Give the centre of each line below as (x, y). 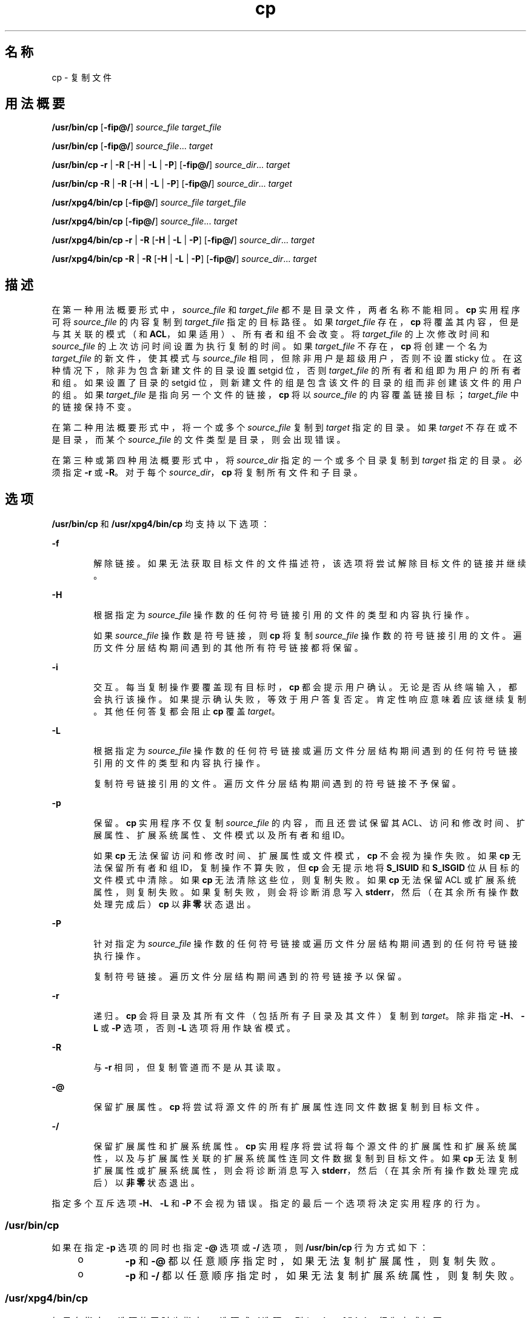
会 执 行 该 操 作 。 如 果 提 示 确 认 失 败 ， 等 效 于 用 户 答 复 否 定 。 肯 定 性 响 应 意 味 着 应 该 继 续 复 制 (310, 699)
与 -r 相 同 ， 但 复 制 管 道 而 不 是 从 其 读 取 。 (190, 1068)
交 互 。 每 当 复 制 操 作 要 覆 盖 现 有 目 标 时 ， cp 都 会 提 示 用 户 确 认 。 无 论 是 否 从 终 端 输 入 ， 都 (305, 687)
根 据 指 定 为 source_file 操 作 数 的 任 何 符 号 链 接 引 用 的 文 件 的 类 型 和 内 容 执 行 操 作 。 (284, 615)
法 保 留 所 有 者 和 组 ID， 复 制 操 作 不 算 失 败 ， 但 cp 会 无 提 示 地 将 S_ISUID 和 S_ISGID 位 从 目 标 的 (306, 868)
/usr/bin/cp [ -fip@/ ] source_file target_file (137, 127)
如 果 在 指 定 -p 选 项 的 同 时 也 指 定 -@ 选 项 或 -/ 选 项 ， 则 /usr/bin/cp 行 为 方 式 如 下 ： (240, 1247)
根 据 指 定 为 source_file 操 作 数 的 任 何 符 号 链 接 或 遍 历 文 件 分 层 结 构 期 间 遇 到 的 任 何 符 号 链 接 (306, 751)
